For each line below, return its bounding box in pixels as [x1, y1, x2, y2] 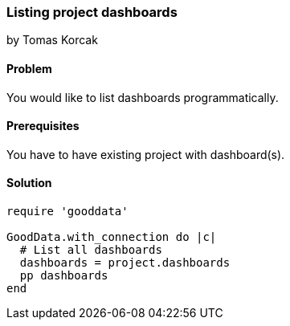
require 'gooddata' [6, 205, 129, 218]
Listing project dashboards [6, 4, 178, 20]
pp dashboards [19, 269, 108, 283]
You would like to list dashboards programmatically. [6, 90, 279, 104]
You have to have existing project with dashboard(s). [6, 147, 285, 161]
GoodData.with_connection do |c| [6, 230, 217, 244]
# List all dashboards [19, 243, 162, 257]
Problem [6, 61, 52, 75]
